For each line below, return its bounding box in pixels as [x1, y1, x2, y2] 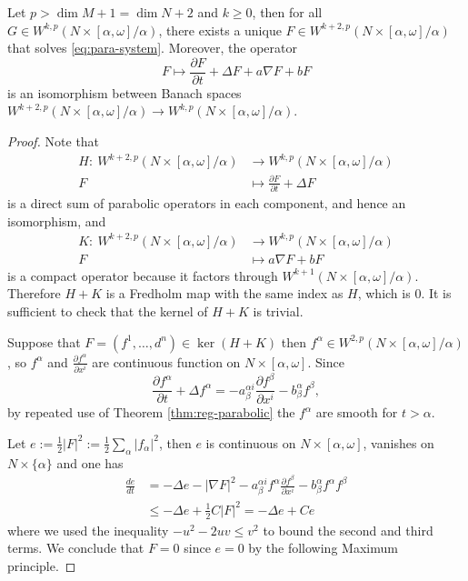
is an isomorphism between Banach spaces [7, 83, 242, 102]
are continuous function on [92, 352, 241, 371]
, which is [357, 284, 411, 303]
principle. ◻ [7, 556, 76, 575]
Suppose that [7, 332, 81, 351]
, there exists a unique [158, 20, 282, 39]
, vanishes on [363, 433, 434, 452]
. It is [421, 284, 452, 303]
